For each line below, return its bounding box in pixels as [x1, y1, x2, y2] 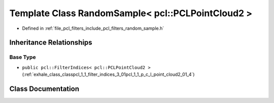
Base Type [9, 54, 36, 61]
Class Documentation [9, 84, 80, 93]
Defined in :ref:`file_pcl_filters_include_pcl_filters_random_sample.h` [22, 25, 164, 31]
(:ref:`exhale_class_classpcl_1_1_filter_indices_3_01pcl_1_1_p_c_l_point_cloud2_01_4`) [22, 71, 195, 78]
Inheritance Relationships [9, 38, 92, 47]
